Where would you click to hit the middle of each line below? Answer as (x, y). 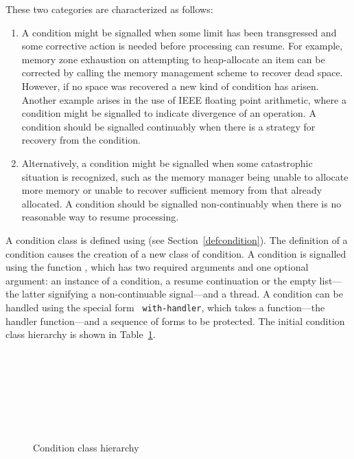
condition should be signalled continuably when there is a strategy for (168, 126)
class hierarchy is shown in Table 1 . (81, 334)
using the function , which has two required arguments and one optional (157, 267)
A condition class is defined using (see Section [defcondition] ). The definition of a (177, 239)
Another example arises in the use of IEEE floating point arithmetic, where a (184, 99)
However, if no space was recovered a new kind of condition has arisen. (170, 86)
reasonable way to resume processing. (100, 217)
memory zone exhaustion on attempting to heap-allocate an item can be (173, 59)
